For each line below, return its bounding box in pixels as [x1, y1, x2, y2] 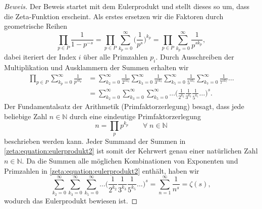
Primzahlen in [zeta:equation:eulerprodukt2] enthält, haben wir [4, 165, 199, 176]
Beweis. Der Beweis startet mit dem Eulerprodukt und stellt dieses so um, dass [4, 1, 249, 11]
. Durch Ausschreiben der [155, 51, 234, 62]
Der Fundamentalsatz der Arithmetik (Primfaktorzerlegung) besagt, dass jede [4, 101, 244, 112]
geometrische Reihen [4, 21, 68, 31]
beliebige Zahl [4, 111, 47, 121]
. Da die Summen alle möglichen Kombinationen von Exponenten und [22, 155, 238, 166]
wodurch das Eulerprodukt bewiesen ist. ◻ [4, 195, 138, 205]
